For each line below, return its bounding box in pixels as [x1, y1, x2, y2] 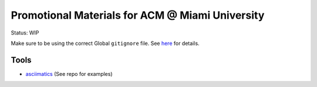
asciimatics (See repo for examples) [25, 70, 113, 77]
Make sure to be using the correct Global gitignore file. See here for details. [11, 40, 200, 47]
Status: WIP [11, 29, 39, 36]
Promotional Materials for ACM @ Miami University [11, 9, 265, 22]
